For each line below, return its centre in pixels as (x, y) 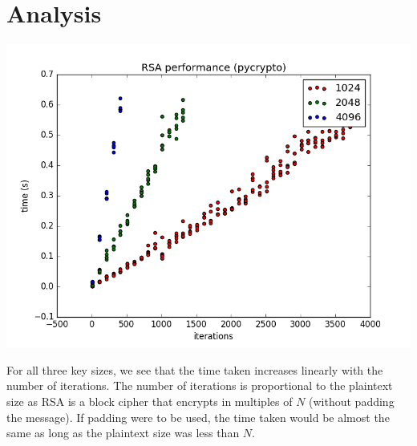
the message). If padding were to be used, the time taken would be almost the (198, 417)
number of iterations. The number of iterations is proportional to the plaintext (200, 385)
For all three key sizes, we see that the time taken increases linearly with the (195, 369)
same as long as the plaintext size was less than (123, 433)
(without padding (352, 401)
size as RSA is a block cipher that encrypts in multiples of (150, 401)
